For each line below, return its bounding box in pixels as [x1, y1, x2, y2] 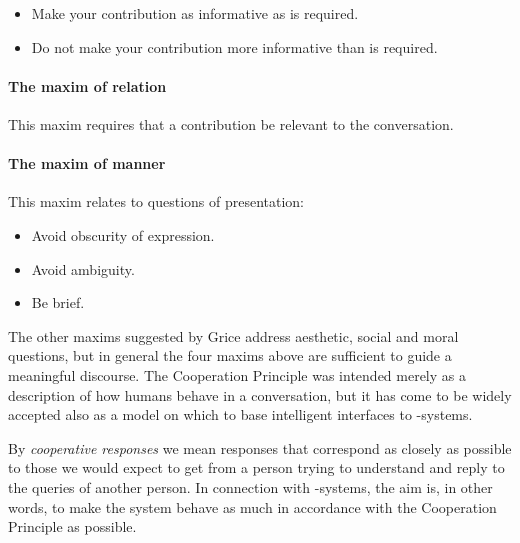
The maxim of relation [8, 75, 167, 96]
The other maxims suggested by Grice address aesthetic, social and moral [8, 325, 459, 346]
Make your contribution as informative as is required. [31, 3, 359, 23]
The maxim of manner [8, 153, 166, 174]
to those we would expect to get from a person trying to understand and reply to [8, 457, 505, 478]
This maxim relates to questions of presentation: [8, 191, 305, 212]
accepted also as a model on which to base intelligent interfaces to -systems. [8, 404, 473, 425]
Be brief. [31, 292, 85, 313]
